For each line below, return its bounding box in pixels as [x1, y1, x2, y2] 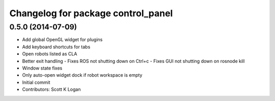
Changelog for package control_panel [9, 8, 173, 19]
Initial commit [22, 79, 50, 85]
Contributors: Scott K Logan [22, 86, 81, 92]
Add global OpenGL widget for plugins [22, 37, 103, 43]
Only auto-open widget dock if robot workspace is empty [22, 72, 143, 78]
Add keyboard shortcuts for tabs [22, 44, 91, 50]
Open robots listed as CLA [22, 51, 77, 57]
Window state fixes [22, 65, 63, 71]
